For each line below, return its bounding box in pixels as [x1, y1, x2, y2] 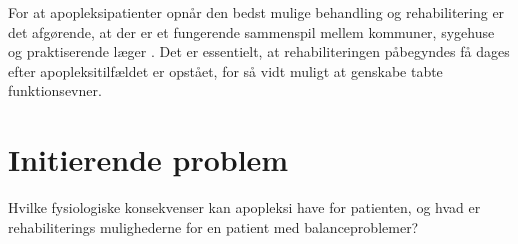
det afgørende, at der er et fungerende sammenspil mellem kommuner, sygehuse [8, 21, 495, 42]
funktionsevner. [8, 80, 102, 101]
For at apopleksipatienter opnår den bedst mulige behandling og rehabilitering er [8, 2, 505, 22]
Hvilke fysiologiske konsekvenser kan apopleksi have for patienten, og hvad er [8, 197, 481, 218]
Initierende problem [8, 139, 289, 180]
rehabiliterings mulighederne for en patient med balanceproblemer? [8, 216, 419, 237]
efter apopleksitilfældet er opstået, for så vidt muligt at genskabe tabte [8, 60, 443, 81]
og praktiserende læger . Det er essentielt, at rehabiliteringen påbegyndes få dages [8, 41, 510, 62]
